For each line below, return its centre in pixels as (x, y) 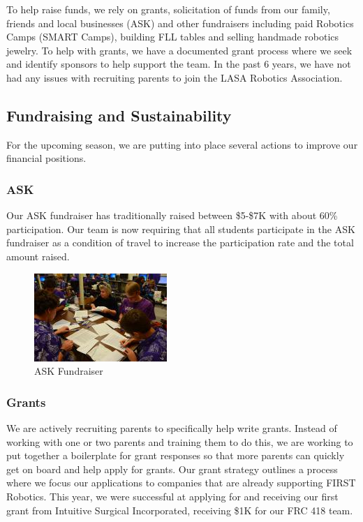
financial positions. (46, 158)
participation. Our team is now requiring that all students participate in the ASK (181, 229)
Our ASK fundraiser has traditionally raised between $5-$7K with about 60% (172, 215)
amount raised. (38, 256)
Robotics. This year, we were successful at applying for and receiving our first (172, 496)
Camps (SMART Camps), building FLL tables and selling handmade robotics (173, 37)
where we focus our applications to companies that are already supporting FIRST (181, 483)
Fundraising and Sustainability (119, 115)
